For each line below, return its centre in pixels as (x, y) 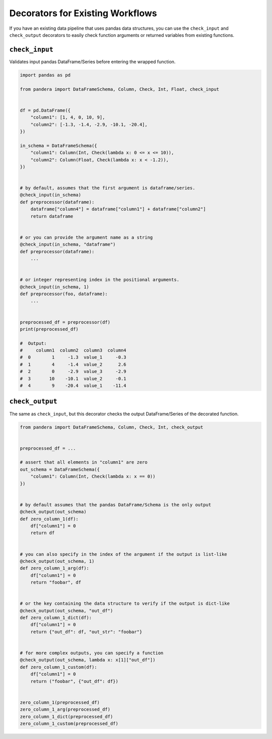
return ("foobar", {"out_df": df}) (74, 681)
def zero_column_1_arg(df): (54, 568)
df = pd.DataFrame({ (45, 110)
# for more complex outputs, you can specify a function (92, 653)
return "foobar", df (56, 582)
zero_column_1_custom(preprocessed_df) (69, 723)
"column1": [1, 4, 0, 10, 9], (68, 118)
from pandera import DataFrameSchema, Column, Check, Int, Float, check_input (119, 89)
